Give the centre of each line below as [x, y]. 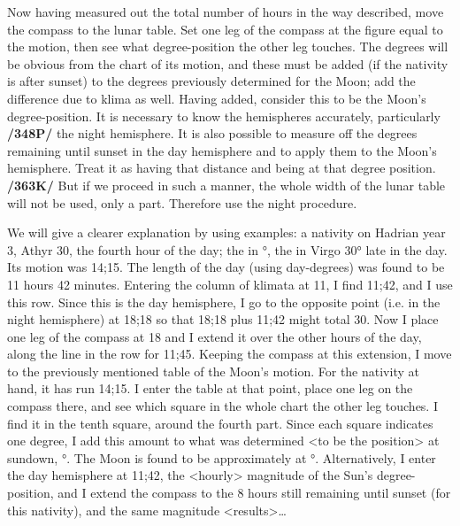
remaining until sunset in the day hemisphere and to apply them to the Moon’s [222, 150]
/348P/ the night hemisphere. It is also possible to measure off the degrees [212, 133]
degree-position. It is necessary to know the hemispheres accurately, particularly [224, 116]
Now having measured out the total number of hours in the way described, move [226, 12]
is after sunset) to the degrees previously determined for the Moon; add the [211, 81]
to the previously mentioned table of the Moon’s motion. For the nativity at [213, 371]
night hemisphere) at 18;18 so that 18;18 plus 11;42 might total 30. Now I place [223, 319]
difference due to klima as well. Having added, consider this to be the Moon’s [217, 98]
